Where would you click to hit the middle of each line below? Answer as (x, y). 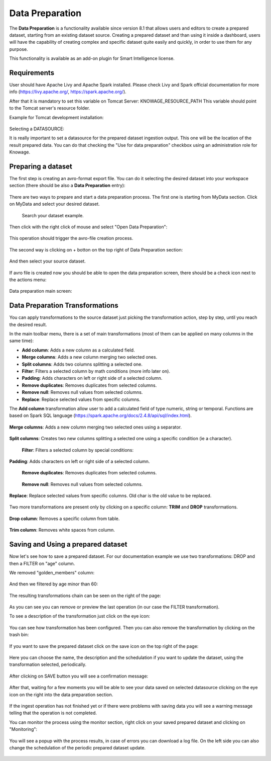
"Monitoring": (23, 729)
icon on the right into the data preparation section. (61, 695)
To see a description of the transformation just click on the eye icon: (80, 616)
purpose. (19, 49)
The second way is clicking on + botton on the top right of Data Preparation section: (96, 249)
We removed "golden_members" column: (52, 572)
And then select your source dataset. (48, 261)
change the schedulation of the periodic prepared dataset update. (77, 747)
